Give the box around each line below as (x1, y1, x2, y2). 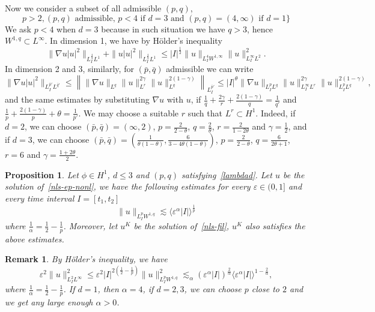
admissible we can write (166, 62, 254, 75)
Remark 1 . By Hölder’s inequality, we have (5, 253, 168, 265)
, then (97, 283, 119, 295)
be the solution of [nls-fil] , (133, 219, 230, 232)
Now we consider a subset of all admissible (5, 2, 162, 14)
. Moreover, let (63, 219, 118, 232)
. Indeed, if (255, 106, 296, 119)
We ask (5, 22, 32, 35)
